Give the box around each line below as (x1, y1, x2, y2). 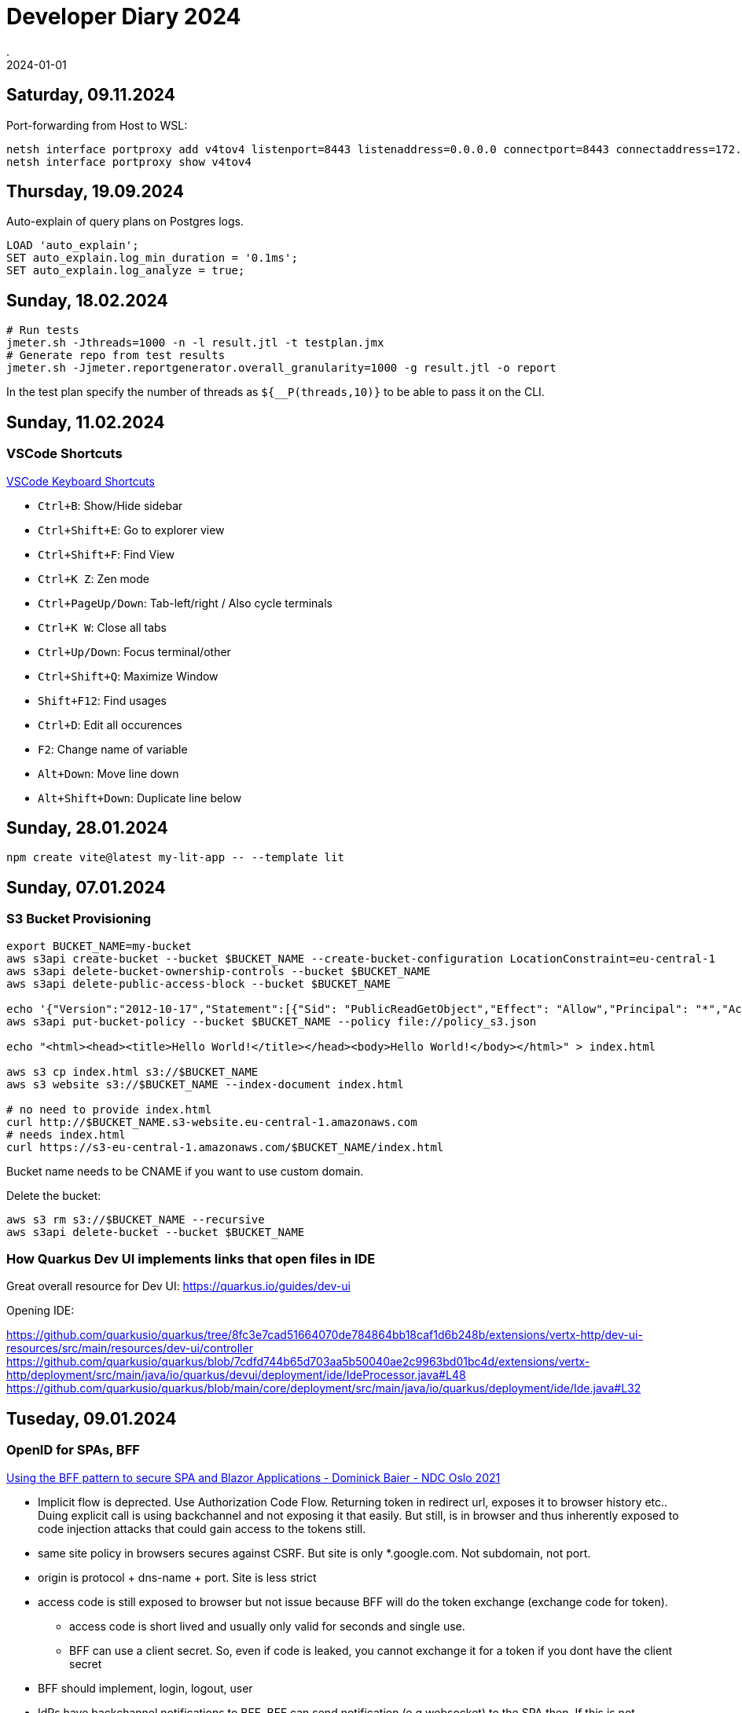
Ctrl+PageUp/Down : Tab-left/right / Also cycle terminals (38, 596, 332, 610)
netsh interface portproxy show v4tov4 (6, 155, 252, 168)
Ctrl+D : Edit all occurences (38, 717, 182, 732)
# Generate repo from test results (6, 349, 226, 362)
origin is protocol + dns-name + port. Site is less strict (38, 1570, 317, 1584)
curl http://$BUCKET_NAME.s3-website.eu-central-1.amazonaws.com (6, 1115, 417, 1128)
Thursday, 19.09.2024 (6, 182, 184, 202)
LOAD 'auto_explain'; (6, 239, 139, 252)
